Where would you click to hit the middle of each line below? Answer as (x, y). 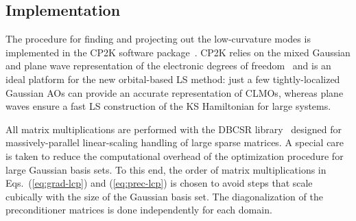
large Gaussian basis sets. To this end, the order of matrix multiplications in (166, 169)
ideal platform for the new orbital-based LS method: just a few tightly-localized (173, 79)
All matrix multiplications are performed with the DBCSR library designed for (174, 129)
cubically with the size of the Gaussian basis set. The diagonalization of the (164, 196)
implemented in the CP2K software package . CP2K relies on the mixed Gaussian (178, 52)
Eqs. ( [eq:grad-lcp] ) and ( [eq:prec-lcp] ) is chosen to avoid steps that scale (159, 183)
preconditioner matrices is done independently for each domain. (139, 210)
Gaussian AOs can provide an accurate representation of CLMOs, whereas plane (175, 92)
